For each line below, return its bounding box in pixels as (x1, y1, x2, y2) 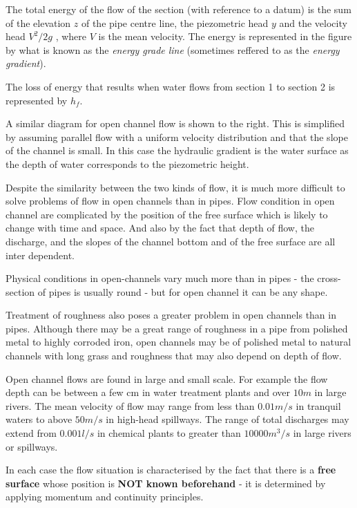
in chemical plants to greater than (97, 426, 241, 440)
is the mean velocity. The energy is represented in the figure (98, 29, 352, 44)
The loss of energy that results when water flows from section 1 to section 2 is (6, 79, 336, 93)
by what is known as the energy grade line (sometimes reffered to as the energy (6, 42, 340, 57)
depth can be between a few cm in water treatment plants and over (6, 385, 290, 399)
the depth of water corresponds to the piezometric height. (6, 156, 249, 171)
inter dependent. (6, 247, 75, 262)
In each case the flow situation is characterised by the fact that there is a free (6, 462, 336, 477)
